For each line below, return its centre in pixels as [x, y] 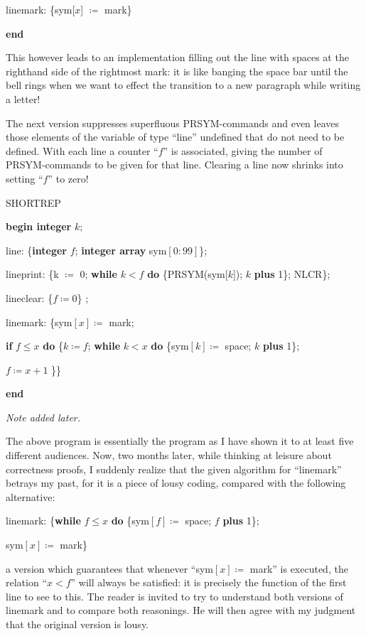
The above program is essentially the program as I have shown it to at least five [180, 441]
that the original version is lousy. [77, 624]
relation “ [26, 582]
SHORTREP [33, 202]
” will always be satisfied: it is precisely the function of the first [209, 582]
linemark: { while [43, 521]
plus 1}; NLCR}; [292, 274]
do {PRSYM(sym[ [188, 274]
